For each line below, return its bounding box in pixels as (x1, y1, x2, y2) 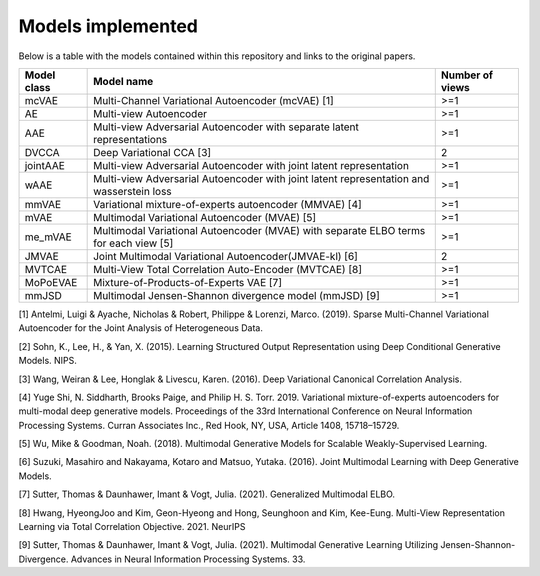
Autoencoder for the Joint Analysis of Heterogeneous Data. (18, 322, 264, 334)
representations (93, 132, 168, 146)
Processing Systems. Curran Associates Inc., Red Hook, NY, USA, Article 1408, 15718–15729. (18, 419, 400, 431)
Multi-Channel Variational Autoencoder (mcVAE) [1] (93, 93, 334, 107)
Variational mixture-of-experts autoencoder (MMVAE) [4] (93, 197, 362, 211)
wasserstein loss (93, 184, 172, 198)
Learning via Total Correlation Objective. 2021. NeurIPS (18, 521, 246, 533)
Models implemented (18, 15, 199, 37)
